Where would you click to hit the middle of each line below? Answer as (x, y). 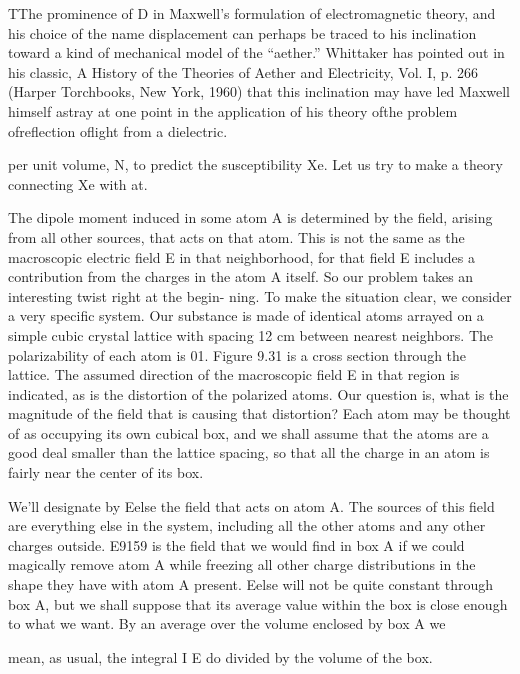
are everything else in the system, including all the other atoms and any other (247, 525)
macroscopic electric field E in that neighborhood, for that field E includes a (242, 256)
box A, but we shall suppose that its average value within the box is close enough (258, 603)
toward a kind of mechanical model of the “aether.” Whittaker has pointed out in (256, 52)
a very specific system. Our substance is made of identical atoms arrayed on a (246, 315)
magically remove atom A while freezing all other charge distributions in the (242, 564)
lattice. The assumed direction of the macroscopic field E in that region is (234, 374)
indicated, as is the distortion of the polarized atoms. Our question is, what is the (258, 393)
